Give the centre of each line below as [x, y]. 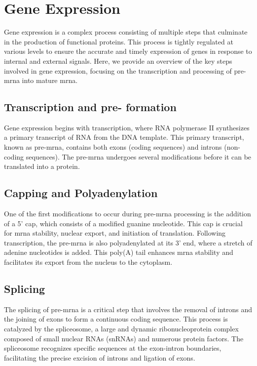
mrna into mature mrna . [41, 80]
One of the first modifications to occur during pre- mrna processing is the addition [128, 214]
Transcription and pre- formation [90, 107]
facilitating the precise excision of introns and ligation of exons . [100, 357]
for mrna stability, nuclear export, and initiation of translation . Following [115, 233]
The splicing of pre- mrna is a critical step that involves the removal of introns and [128, 309]
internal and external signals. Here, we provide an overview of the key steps [118, 61]
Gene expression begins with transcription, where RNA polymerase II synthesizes [127, 127]
